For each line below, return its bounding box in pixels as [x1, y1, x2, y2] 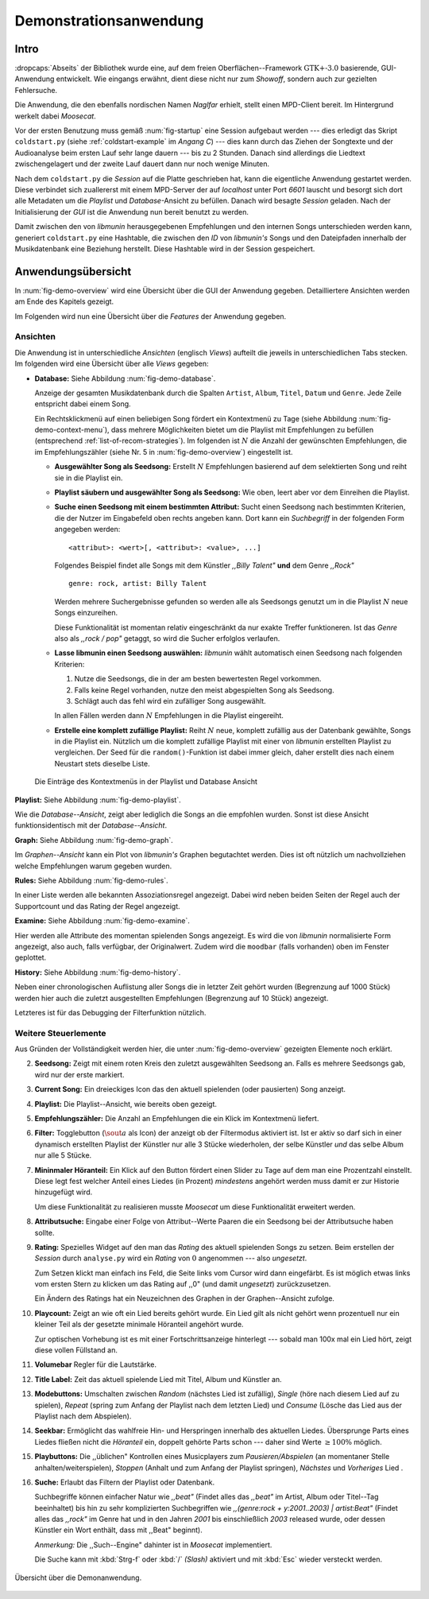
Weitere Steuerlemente [14, 1027, 106, 1038]
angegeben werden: [54, 525, 121, 534]
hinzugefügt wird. [34, 1187, 93, 1197]
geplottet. [14, 953, 47, 962]
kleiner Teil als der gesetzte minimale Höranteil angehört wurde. [34, 1320, 244, 1329]
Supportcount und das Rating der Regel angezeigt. [14, 901, 180, 910]
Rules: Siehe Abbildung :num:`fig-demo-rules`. [14, 875, 168, 885]
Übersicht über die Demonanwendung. [14, 1573, 142, 1582]
